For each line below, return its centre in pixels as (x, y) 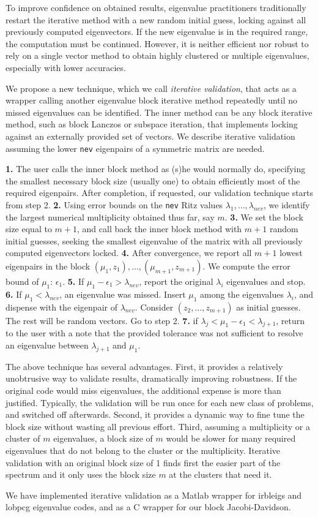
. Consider (154, 307)
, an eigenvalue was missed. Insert (123, 294)
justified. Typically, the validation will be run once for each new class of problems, (160, 402)
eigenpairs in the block (48, 266)
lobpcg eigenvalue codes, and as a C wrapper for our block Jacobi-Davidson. (148, 507)
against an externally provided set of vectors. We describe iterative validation (150, 136)
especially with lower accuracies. (66, 67)
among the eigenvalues (242, 294)
